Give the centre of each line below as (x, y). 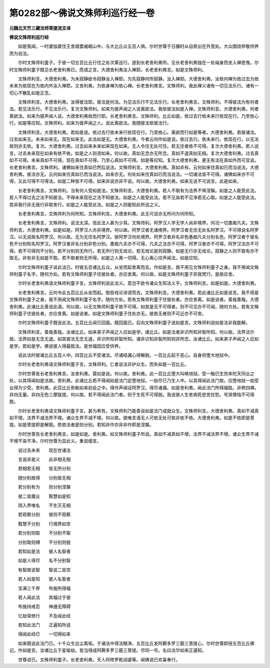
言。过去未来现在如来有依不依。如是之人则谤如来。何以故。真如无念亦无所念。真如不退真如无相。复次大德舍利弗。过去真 (134, 153)
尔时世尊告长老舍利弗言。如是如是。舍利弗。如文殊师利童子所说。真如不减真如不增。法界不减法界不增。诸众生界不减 (138, 434)
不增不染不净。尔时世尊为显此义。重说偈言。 (55, 441)
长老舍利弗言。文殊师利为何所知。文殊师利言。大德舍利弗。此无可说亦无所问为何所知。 (107, 213)
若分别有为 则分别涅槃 (44, 487)
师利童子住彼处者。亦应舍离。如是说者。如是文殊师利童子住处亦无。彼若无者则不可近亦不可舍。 (108, 313)
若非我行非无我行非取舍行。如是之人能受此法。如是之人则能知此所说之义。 (86, 204)
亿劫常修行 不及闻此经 (44, 615)
